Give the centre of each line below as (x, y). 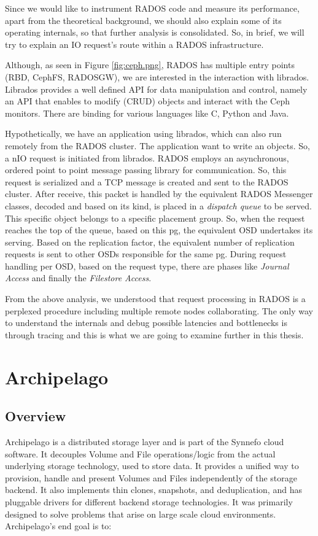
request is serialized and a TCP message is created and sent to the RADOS (147, 181)
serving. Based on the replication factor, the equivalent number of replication (150, 242)
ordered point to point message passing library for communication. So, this (146, 170)
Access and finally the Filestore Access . (78, 278)
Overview (36, 416)
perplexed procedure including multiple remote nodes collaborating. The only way (159, 310)
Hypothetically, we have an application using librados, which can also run (143, 134)
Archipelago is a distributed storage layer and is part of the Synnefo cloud (145, 442)
